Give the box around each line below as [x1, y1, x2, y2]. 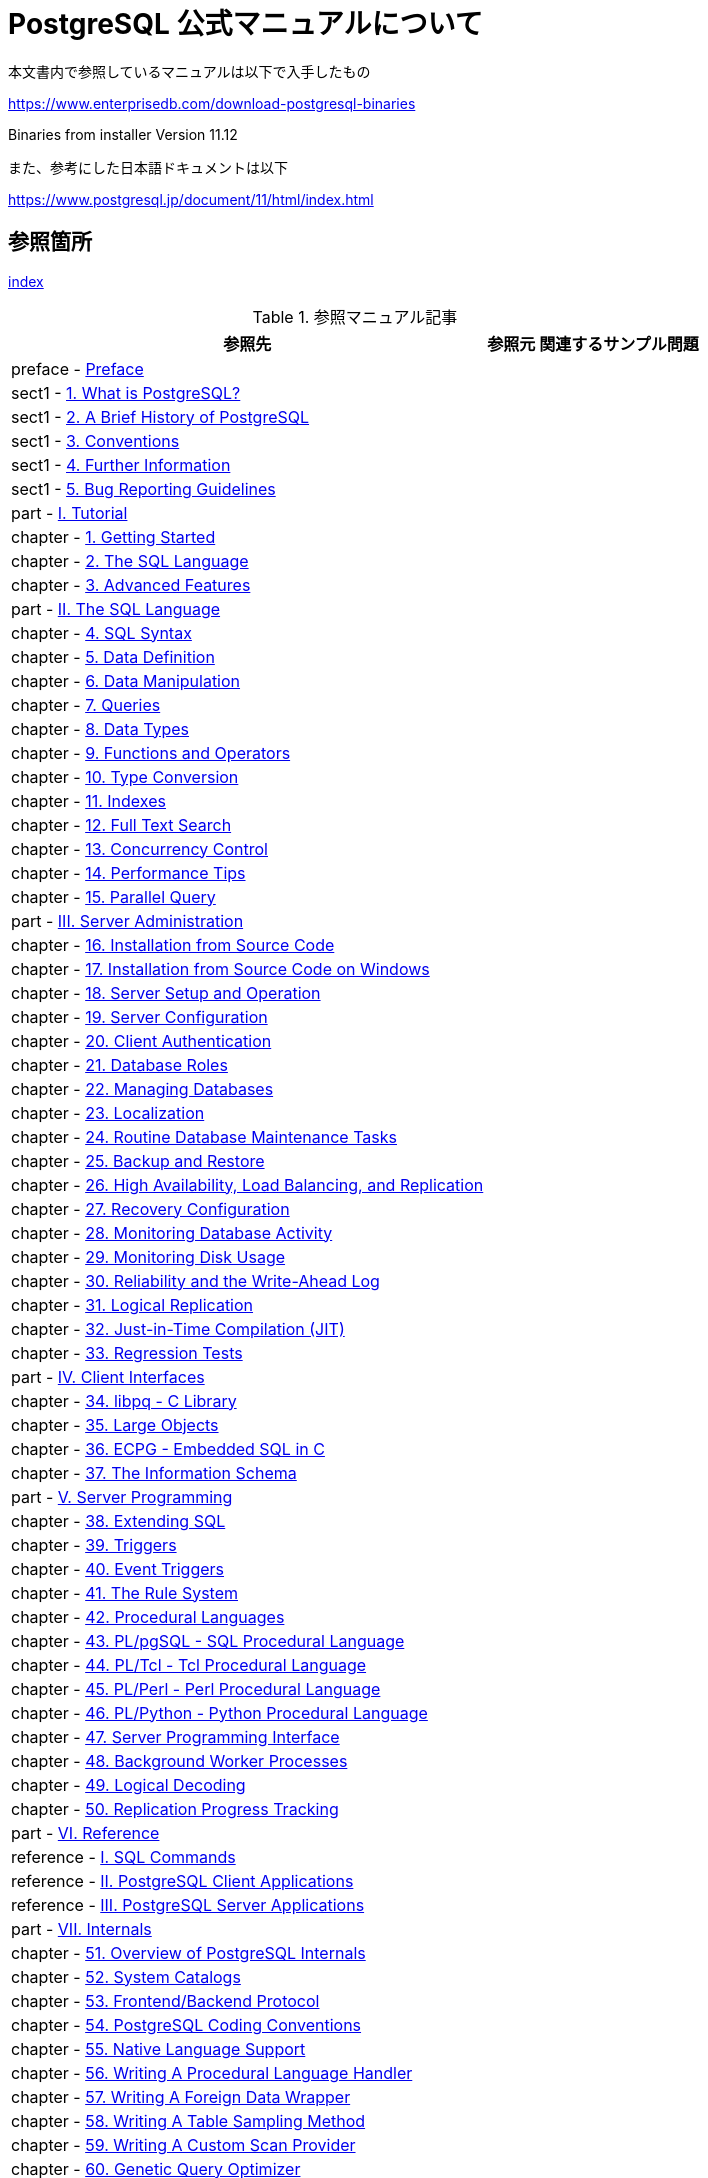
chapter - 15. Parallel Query [11, 886, 216, 907]
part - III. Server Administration [11, 910, 244, 931]
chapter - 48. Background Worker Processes [11, 1750, 348, 1771]
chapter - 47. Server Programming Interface [11, 1726, 340, 1747]
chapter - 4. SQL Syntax [11, 622, 192, 643]
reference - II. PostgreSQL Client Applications [11, 1870, 354, 1891]
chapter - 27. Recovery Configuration [11, 1198, 290, 1219]
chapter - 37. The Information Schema [11, 1462, 297, 1483]
